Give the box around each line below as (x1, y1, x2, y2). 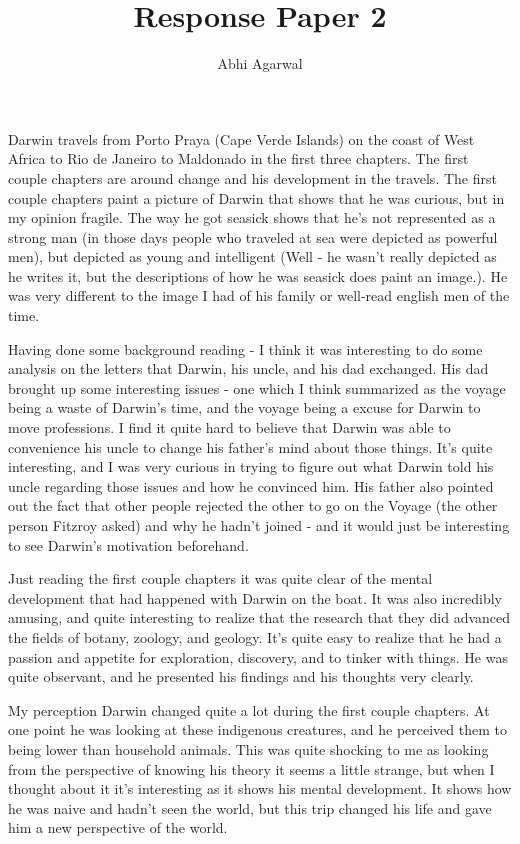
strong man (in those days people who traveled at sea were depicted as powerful (8, 226, 498, 247)
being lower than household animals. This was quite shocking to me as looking (8, 738, 489, 759)
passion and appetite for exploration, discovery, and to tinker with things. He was (8, 646, 508, 667)
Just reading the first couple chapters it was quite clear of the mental (8, 568, 433, 589)
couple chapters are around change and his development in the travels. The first (8, 167, 497, 188)
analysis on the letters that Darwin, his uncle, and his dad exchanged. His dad (8, 358, 489, 379)
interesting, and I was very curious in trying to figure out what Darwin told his (8, 456, 494, 477)
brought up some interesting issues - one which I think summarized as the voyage (8, 377, 506, 398)
